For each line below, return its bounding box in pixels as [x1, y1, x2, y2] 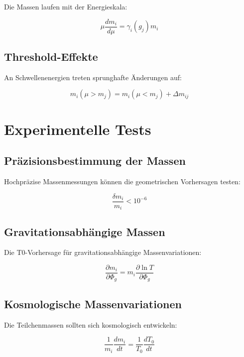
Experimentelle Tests [4, 119, 151, 139]
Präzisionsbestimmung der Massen [4, 153, 186, 168]
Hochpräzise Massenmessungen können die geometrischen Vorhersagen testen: [4, 176, 241, 187]
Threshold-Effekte [4, 49, 98, 64]
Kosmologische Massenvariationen [4, 296, 182, 311]
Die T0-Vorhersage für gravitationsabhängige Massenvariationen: [4, 247, 202, 257]
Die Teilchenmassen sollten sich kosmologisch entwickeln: [4, 319, 177, 330]
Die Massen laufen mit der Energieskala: [4, 1, 127, 11]
